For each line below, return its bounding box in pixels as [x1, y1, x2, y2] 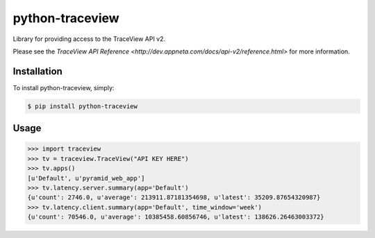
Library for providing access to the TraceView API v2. [12, 35, 166, 43]
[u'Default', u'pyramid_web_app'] [27, 174, 145, 182]
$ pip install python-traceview [27, 102, 138, 110]
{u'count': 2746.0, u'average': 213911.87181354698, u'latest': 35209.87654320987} [27, 194, 321, 201]
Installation [12, 65, 62, 77]
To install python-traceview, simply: [12, 83, 115, 92]
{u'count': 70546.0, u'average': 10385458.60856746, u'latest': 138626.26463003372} [27, 213, 324, 221]
